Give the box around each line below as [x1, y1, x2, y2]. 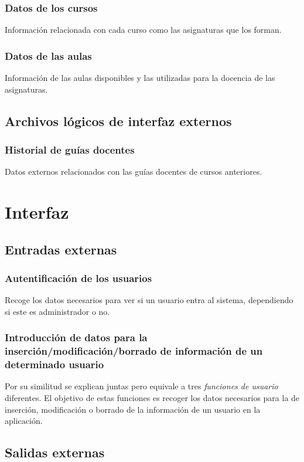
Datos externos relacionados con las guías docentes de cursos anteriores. [5, 165, 262, 178]
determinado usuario [5, 357, 104, 372]
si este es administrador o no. [5, 305, 110, 317]
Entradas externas [5, 240, 117, 258]
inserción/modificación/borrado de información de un [5, 344, 263, 358]
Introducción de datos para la [5, 330, 148, 345]
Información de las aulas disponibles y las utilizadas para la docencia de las [5, 72, 275, 84]
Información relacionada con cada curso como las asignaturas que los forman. [5, 23, 282, 36]
